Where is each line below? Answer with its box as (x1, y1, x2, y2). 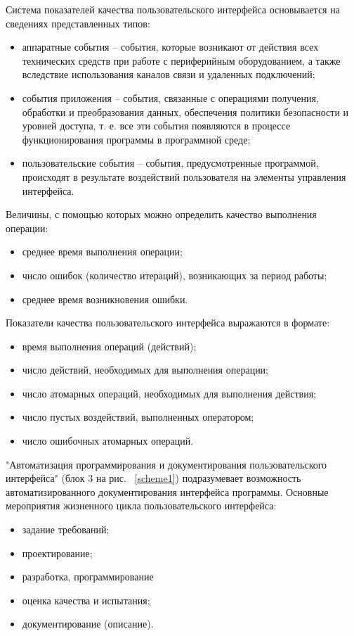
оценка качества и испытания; (22, 592, 150, 607)
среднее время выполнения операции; (22, 244, 183, 259)
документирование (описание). (22, 616, 154, 631)
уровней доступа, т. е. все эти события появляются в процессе (22, 118, 291, 133)
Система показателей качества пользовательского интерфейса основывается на (6, 2, 340, 16)
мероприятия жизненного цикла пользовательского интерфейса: (6, 498, 277, 513)
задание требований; (22, 522, 110, 537)
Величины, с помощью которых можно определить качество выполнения (6, 207, 317, 222)
